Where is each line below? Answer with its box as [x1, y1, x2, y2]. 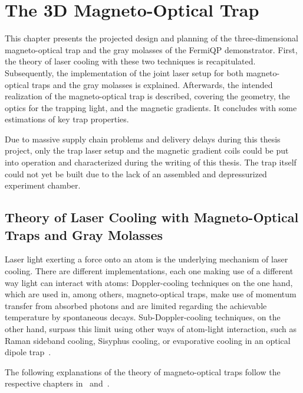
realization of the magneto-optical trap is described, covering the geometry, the [5, 90, 290, 102]
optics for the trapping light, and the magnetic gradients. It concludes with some [5, 101, 297, 113]
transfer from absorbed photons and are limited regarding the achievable [5, 299, 267, 311]
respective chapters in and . [5, 377, 110, 389]
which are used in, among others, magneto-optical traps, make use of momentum [5, 288, 297, 300]
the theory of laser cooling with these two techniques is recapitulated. [5, 55, 256, 67]
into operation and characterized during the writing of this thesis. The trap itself [5, 156, 297, 168]
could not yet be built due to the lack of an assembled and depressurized [5, 167, 267, 180]
